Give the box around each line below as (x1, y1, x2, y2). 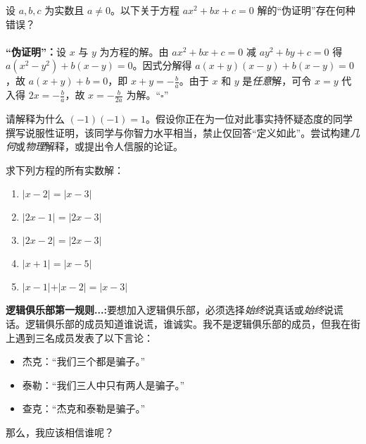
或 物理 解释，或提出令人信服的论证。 (15, 139, 183, 154)
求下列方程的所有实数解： (6, 162, 124, 177)
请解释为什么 (6, 111, 65, 126)
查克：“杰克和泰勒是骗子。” (22, 401, 146, 416)
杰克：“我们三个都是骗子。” (22, 354, 146, 369)
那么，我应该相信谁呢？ (6, 424, 114, 439)
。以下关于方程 (111, 3, 180, 17)
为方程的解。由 (99, 44, 169, 58)
